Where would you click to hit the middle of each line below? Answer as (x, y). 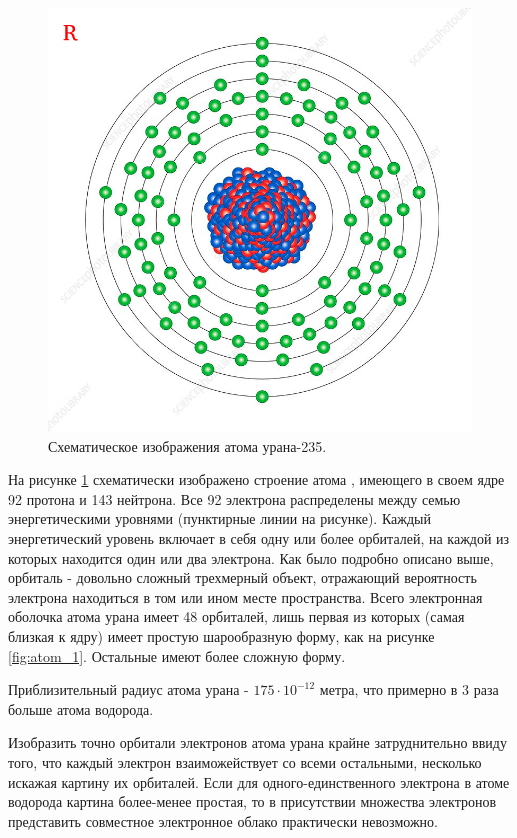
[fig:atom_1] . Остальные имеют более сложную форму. (177, 655)
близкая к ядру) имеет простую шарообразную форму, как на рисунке (221, 635)
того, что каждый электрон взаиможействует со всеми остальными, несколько (245, 761)
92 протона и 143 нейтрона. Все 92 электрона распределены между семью (234, 498)
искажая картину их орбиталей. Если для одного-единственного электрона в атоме (259, 781)
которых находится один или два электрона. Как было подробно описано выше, (251, 557)
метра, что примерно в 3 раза (409, 689)
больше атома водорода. (81, 708)
